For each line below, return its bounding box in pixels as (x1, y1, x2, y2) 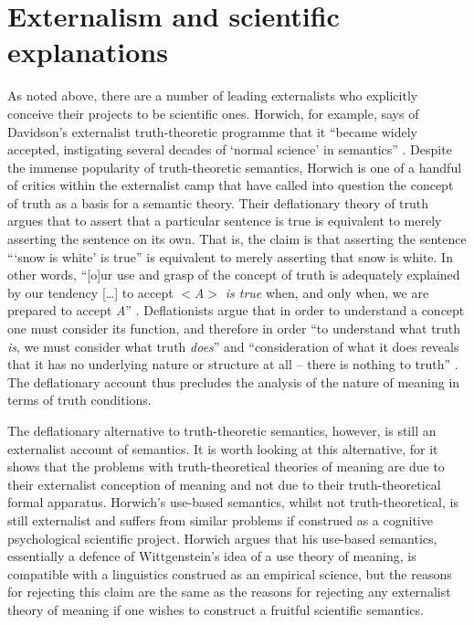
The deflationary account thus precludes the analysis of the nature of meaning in (7, 372, 460, 391)
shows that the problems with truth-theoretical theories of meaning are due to (7, 457, 445, 476)
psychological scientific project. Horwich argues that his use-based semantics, (7, 528, 437, 547)
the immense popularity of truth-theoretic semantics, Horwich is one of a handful (7, 157, 462, 176)
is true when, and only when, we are (225, 282, 429, 302)
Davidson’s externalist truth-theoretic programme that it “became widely (7, 122, 418, 141)
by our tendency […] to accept (7, 282, 174, 302)
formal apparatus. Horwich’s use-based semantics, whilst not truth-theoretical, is (7, 493, 458, 512)
